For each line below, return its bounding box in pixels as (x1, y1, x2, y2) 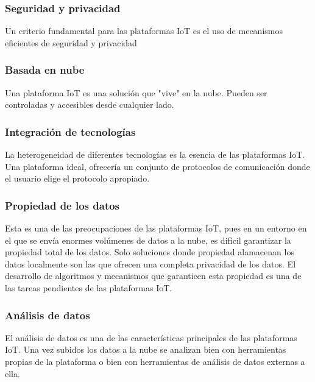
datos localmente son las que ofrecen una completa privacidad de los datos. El (5, 257, 296, 270)
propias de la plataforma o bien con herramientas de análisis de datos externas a (5, 355, 305, 367)
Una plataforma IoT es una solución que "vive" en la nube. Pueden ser (5, 86, 267, 99)
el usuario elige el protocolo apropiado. (5, 172, 150, 185)
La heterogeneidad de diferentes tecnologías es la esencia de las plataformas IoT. (5, 148, 305, 161)
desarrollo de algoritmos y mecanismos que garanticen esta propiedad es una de (5, 269, 302, 282)
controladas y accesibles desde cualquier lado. (5, 98, 174, 111)
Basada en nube (5, 62, 85, 77)
